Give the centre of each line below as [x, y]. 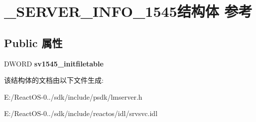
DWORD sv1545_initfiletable [54, 63]
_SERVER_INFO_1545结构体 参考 [128, 11]
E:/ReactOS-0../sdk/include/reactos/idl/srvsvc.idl [81, 113]
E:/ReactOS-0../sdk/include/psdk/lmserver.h [73, 96]
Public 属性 [33, 42]
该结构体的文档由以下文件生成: [54, 80]
